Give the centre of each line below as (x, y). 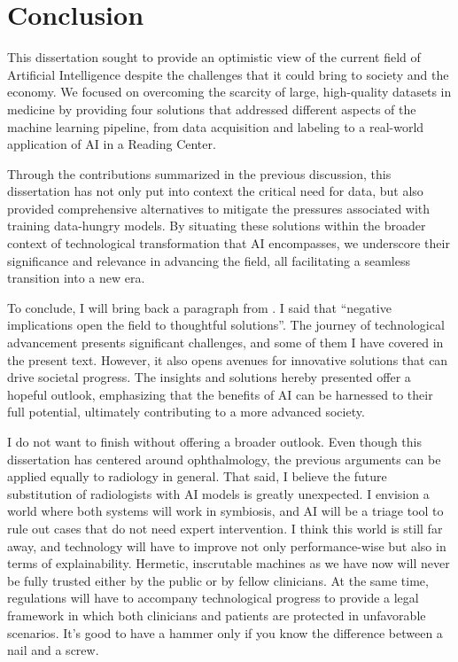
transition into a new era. (76, 278)
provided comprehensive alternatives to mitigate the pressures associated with (219, 208)
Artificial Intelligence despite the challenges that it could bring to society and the (228, 74)
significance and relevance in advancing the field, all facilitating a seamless (209, 260)
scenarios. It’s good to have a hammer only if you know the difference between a (225, 632)
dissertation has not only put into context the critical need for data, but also (215, 191)
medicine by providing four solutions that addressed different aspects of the (212, 109)
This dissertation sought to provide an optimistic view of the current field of (214, 57)
